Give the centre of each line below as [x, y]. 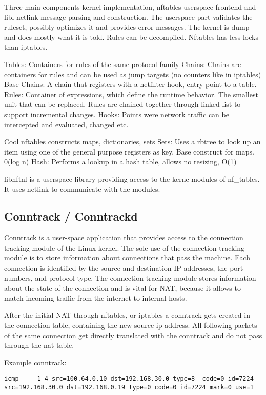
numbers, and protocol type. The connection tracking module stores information [130, 278]
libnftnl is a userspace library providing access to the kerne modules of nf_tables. [132, 178]
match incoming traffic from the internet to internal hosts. [96, 298]
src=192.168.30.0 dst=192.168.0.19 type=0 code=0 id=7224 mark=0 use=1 [129, 388]
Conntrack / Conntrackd [71, 216]
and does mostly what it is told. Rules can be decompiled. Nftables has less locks [131, 37]
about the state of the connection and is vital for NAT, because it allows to [122, 288]
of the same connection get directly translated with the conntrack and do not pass [133, 335]
